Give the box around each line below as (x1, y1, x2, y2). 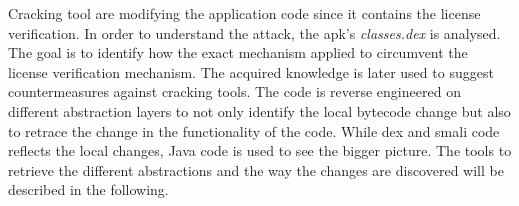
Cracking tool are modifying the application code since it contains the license (8, 3, 481, 23)
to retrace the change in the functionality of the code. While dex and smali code (8, 120, 500, 141)
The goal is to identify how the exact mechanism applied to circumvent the (8, 42, 468, 63)
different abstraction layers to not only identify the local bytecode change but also (8, 100, 511, 121)
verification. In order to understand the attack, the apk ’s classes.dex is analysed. (8, 22, 501, 43)
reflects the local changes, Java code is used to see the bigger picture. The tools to (8, 140, 512, 161)
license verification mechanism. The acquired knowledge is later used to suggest (8, 61, 494, 82)
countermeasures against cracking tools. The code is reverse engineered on (8, 81, 461, 102)
